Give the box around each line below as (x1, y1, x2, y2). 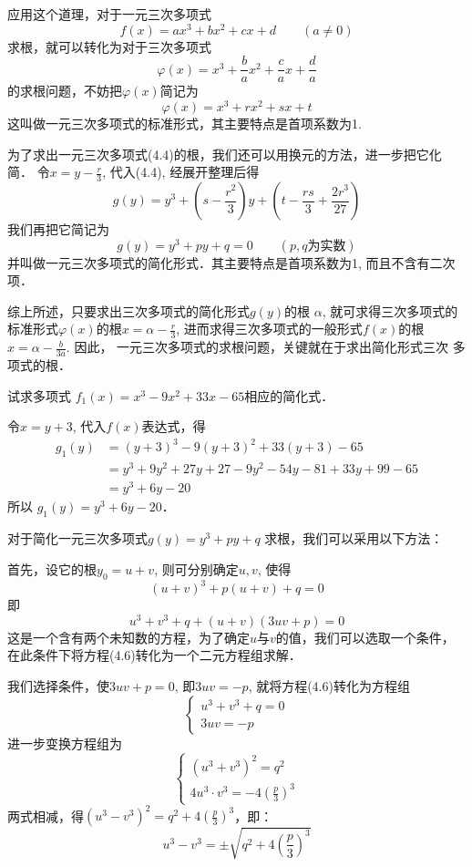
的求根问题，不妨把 (7, 81, 122, 100)
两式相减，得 (7, 806, 84, 825)
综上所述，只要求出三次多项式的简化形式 (7, 301, 250, 320)
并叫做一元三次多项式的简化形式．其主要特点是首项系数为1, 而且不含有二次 (7, 253, 456, 272)
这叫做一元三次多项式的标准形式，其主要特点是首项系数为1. (7, 114, 362, 132)
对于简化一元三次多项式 (7, 529, 148, 548)
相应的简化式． (244, 386, 334, 405)
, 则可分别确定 (154, 559, 239, 578)
